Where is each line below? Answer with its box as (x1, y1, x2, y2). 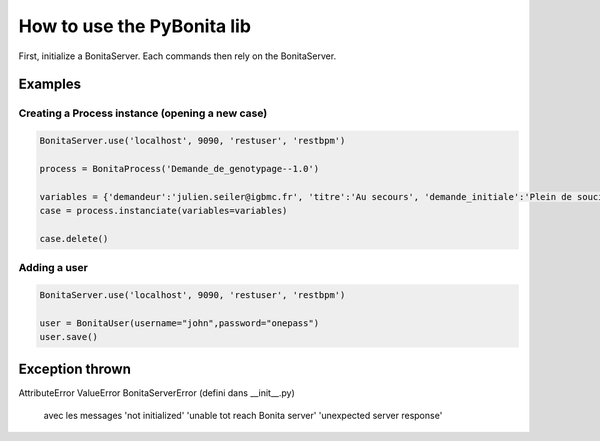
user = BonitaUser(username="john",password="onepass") (39, 317, 320, 329)
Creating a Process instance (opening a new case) (18, 106, 268, 120)
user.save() (39, 331, 99, 343)
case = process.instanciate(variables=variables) (39, 205, 288, 217)
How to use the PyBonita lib (18, 15, 252, 37)
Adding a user (18, 261, 89, 275)
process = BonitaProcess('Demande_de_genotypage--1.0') (39, 163, 320, 174)
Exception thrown (18, 360, 132, 377)
